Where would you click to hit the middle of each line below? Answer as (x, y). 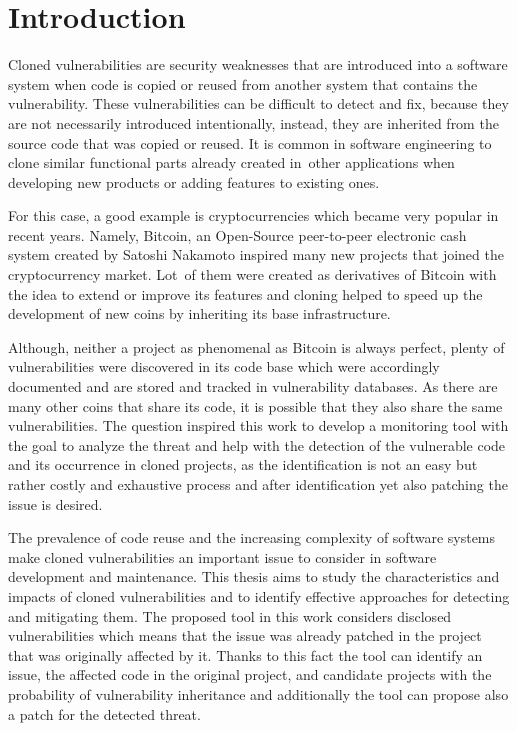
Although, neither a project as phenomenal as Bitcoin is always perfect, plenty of (256, 346)
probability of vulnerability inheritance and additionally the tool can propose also (258, 693)
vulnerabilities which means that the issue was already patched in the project (245, 635)
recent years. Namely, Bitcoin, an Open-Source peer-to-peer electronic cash (237, 234)
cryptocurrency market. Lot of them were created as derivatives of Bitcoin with (252, 274)
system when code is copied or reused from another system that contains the (243, 83)
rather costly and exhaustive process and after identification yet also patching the (258, 484)
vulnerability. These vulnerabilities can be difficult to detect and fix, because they (258, 103)
